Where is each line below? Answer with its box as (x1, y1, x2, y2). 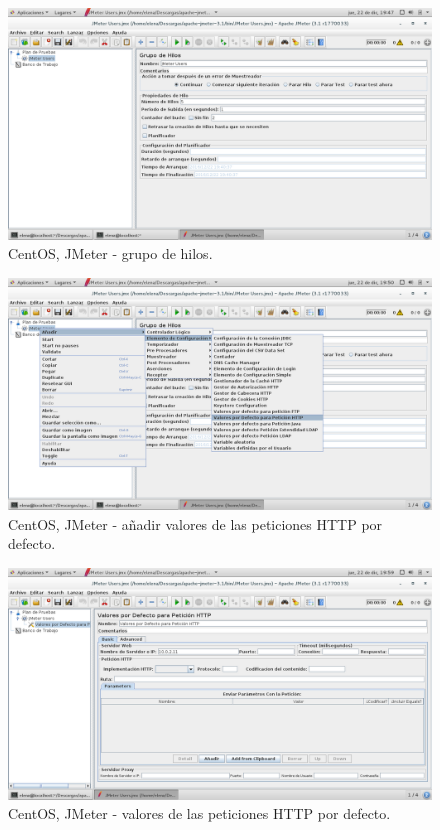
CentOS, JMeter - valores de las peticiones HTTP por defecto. (8, 803, 391, 824)
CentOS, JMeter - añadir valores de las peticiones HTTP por (8, 513, 383, 534)
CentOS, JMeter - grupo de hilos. (8, 243, 213, 264)
